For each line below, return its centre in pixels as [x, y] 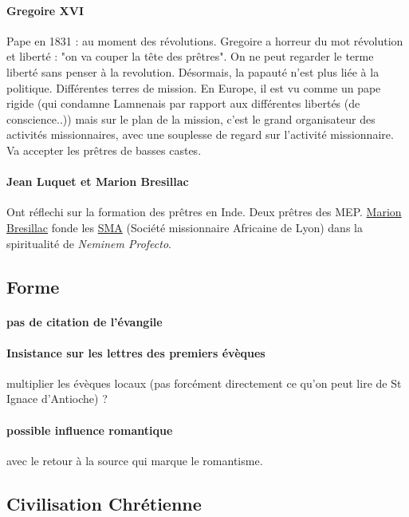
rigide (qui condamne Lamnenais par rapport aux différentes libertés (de [183, 103]
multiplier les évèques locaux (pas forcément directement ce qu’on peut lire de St [204, 383]
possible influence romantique [90, 430]
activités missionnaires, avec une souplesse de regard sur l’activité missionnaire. [200, 134]
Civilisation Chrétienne [104, 503]
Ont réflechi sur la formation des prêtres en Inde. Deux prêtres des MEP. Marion [204, 212]
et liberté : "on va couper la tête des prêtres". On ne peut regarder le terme [190, 56]
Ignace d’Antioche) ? [57, 399]
